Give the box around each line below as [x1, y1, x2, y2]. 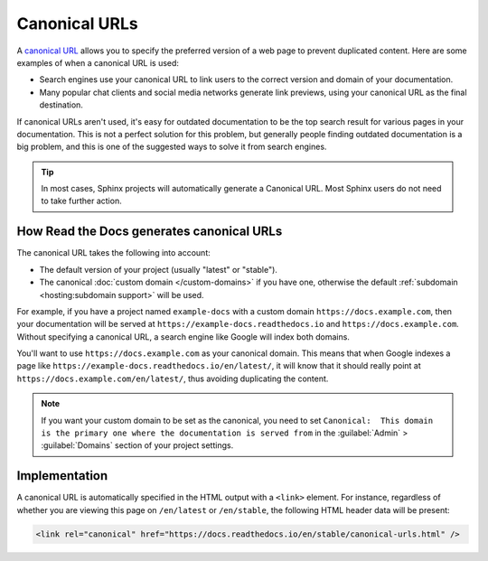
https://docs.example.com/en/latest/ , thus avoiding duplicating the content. [16, 373, 329, 384]
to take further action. [41, 195, 122, 207]
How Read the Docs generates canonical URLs [16, 224, 283, 239]
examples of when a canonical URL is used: [16, 57, 180, 68]
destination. [39, 99, 83, 110]
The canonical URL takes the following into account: [16, 248, 211, 258]
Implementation [16, 468, 108, 483]
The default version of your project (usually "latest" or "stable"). [39, 264, 277, 275]
